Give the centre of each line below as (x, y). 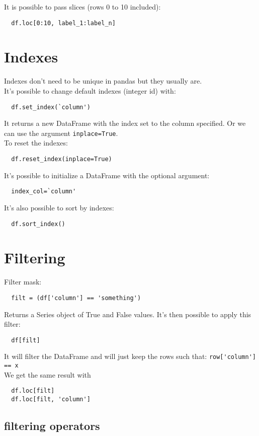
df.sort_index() (38, 224)
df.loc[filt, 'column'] (51, 399)
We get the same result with (48, 374)
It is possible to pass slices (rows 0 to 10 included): (82, 7)
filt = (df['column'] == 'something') (76, 298)
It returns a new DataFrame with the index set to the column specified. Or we (125, 123)
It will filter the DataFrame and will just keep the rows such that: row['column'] (130, 356)
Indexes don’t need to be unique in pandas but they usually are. (103, 81)
